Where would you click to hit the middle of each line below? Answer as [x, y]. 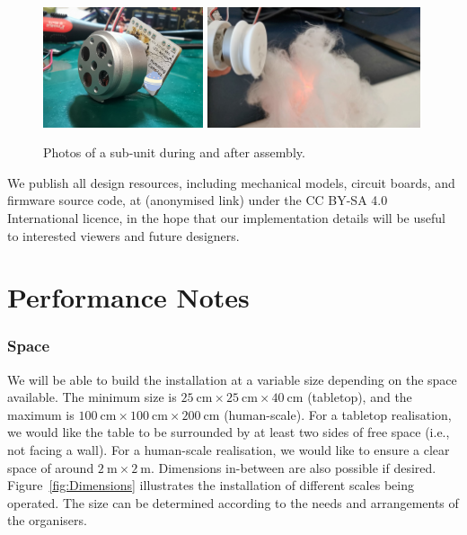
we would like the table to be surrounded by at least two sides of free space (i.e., [229, 432]
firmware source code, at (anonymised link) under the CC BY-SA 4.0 [198, 200]
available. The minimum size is [92, 397]
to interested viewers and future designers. [123, 235]
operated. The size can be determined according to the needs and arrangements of [233, 502]
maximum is [41, 414]
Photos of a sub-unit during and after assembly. [174, 152]
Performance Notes [128, 297]
